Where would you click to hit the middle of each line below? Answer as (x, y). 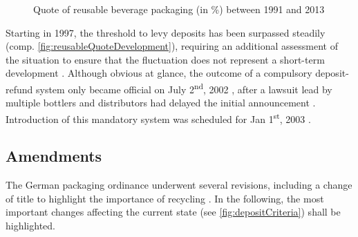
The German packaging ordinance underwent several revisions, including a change (179, 185)
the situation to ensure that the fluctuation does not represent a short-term (165, 59)
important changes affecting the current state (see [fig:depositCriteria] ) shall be (173, 212)
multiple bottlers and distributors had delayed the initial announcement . (161, 103)
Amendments (54, 156)
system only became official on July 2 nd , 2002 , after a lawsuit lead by (184, 88)
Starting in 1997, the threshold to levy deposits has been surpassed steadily (166, 32)
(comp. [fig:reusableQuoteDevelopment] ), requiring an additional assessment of (172, 46)
